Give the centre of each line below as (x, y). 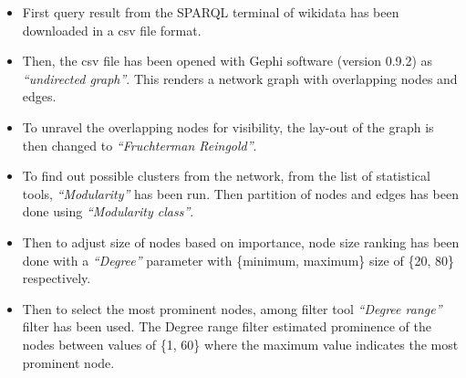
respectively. (57, 278)
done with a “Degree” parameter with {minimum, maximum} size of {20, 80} (238, 260)
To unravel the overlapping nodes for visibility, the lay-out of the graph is (228, 126)
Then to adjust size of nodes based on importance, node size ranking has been (241, 241)
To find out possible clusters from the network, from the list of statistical (226, 176)
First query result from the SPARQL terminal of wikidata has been (211, 12)
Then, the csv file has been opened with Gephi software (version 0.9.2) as (228, 61)
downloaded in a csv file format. (112, 30)
